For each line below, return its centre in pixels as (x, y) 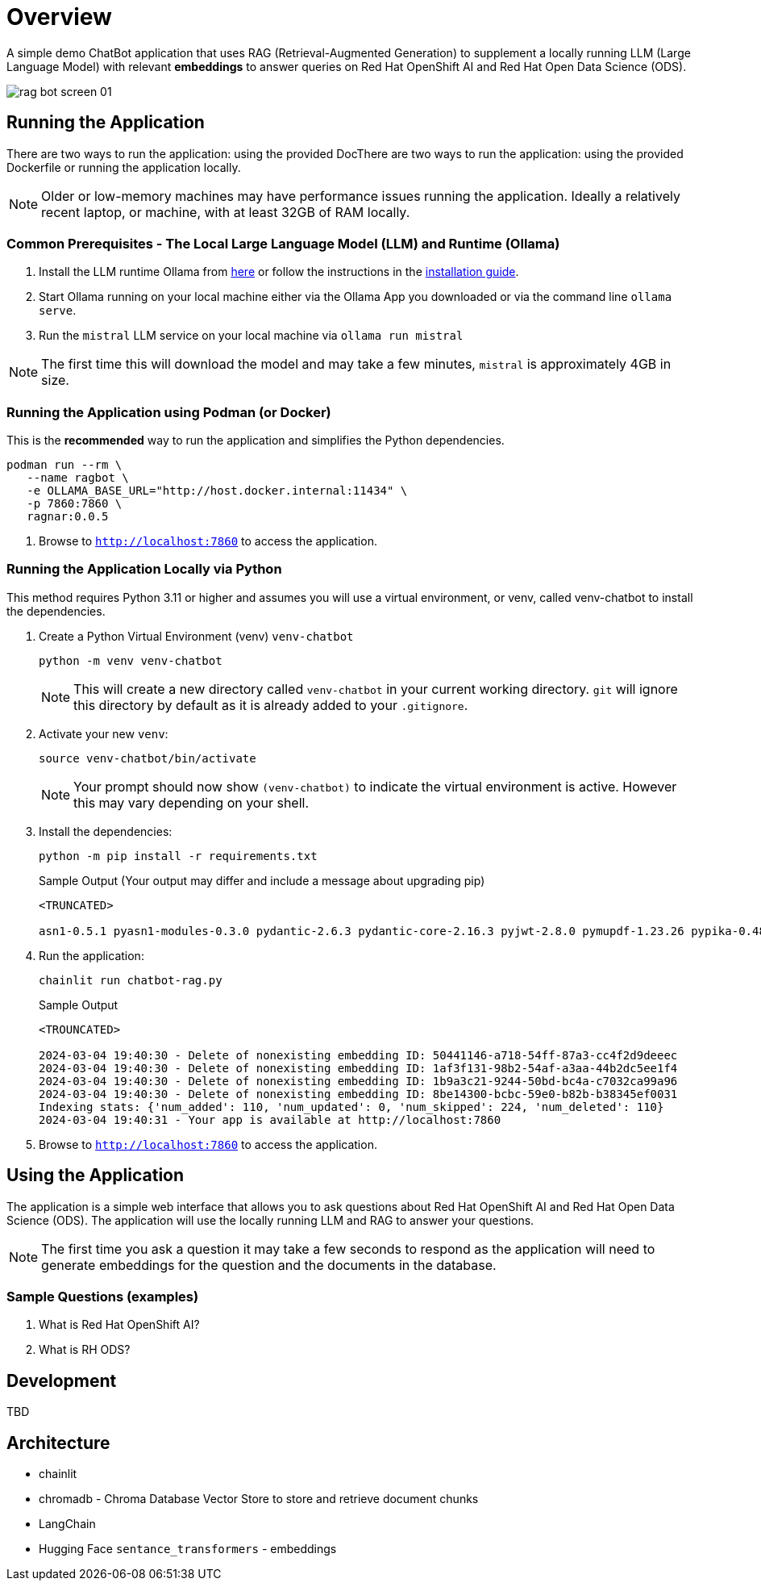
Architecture (58, 1443)
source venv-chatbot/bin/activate (148, 758)
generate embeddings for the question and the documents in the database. (269, 1265)
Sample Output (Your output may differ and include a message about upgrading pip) (262, 880)
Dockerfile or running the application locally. (124, 167)
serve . (58, 311)
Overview (59, 17)
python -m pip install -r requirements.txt (178, 856)
